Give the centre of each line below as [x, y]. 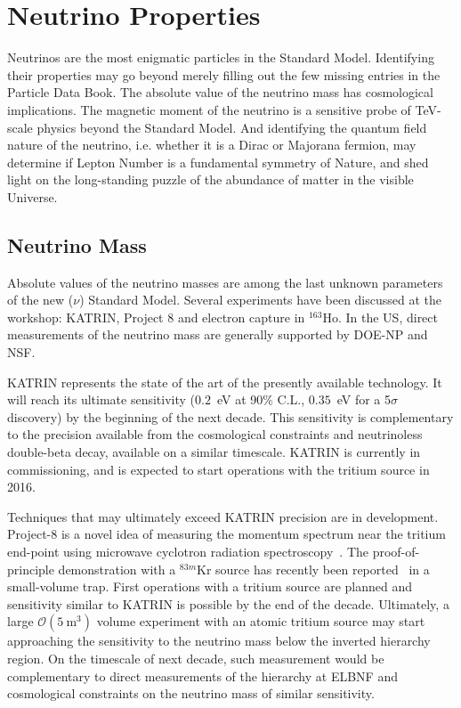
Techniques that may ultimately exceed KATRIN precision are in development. [223, 516]
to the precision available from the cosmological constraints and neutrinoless [215, 434]
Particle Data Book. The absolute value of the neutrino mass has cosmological [220, 92]
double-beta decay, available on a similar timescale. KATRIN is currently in [214, 452]
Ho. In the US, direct [380, 317]
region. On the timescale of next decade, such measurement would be [196, 658]
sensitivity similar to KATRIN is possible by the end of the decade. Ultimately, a [228, 603]
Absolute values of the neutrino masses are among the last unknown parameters [225, 282]
